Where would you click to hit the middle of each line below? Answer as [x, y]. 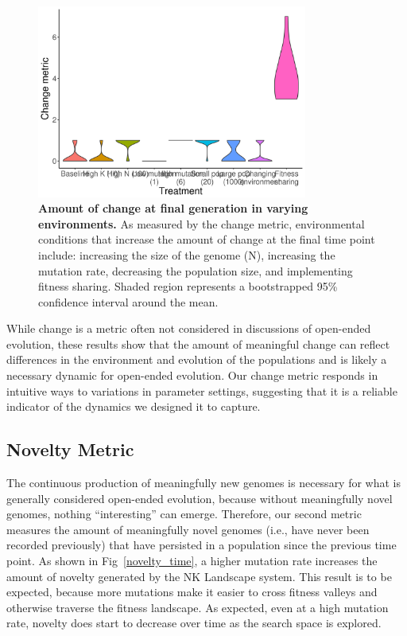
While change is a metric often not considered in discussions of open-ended [189, 328]
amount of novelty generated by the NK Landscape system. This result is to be [199, 576]
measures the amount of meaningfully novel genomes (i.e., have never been [188, 529]
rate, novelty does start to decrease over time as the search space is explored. [194, 623]
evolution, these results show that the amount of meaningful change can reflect [198, 343]
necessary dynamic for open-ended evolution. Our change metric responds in [192, 375]
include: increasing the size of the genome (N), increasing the [187, 254]
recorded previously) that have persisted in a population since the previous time [202, 545]
